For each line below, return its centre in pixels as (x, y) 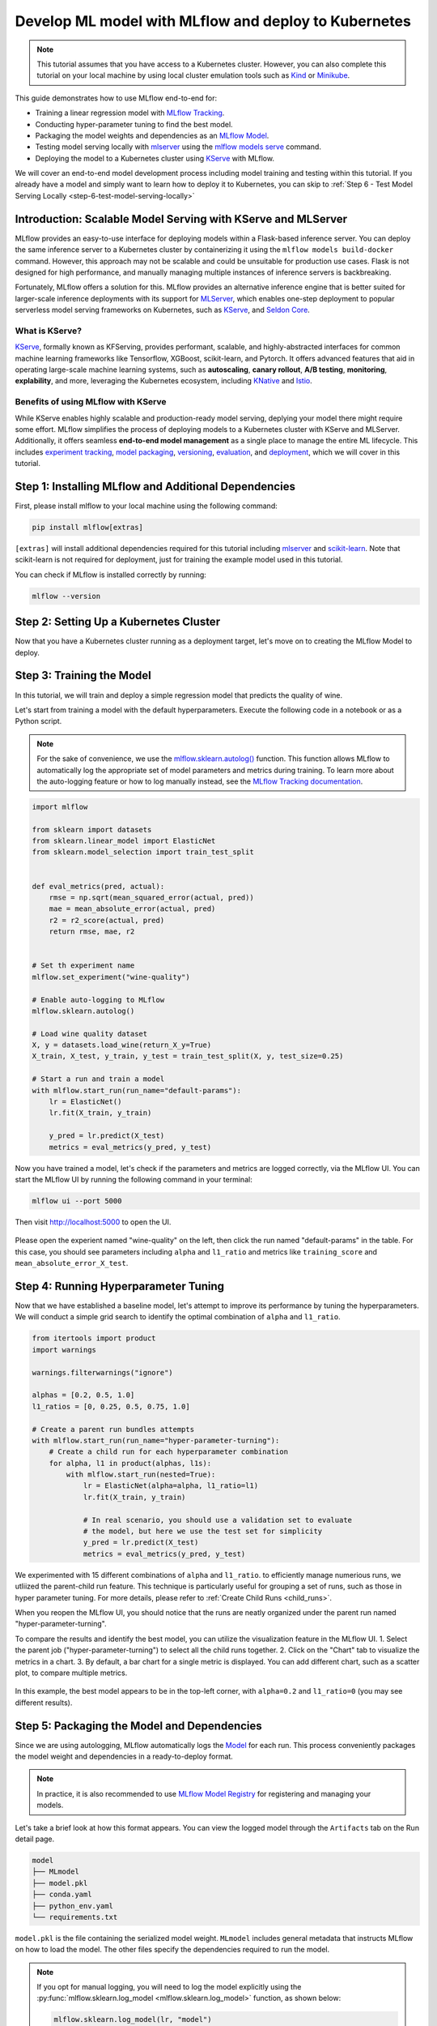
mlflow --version (66, 596)
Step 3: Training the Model (83, 675)
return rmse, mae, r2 (92, 932)
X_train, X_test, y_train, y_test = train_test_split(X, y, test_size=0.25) (188, 1056)
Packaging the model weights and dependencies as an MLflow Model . (152, 135)
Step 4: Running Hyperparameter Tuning (120, 1286)
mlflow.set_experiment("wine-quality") (111, 977)
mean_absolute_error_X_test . (72, 1263)
